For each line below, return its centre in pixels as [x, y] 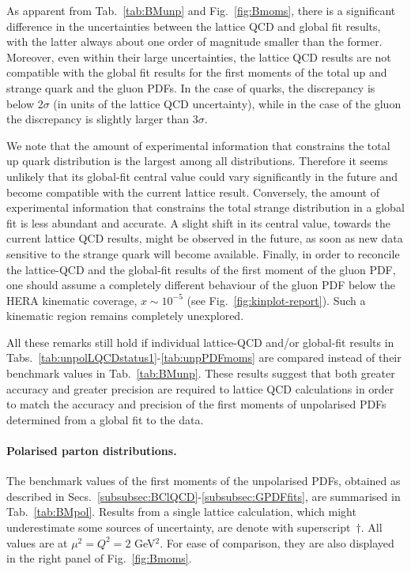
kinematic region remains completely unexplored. [125, 316]
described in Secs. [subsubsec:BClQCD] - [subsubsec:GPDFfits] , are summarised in [204, 496]
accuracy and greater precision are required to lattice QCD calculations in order [200, 388]
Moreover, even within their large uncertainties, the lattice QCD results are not [199, 56]
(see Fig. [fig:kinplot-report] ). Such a [276, 300]
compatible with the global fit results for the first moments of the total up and [197, 72]
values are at [37, 542]
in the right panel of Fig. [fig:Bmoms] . [99, 558]
